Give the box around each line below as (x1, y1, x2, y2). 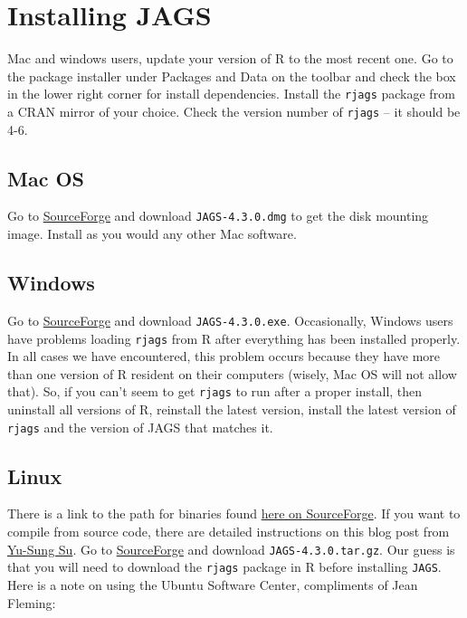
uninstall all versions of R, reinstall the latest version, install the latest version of (7, 400, 456, 419)
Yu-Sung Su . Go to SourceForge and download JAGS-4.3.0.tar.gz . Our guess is (7, 539, 455, 558)
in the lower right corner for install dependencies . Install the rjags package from (7, 84, 455, 103)
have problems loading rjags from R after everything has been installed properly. (7, 328, 461, 347)
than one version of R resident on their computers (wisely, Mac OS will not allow (7, 364, 457, 383)
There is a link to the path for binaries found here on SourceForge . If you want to (7, 504, 461, 523)
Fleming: (7, 593, 56, 612)
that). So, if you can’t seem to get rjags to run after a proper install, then (7, 382, 423, 401)
